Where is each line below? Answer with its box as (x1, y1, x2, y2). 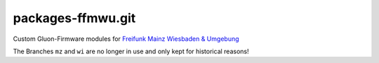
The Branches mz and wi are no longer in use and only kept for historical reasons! (13, 47, 249, 55)
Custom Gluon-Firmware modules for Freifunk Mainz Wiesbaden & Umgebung (13, 35, 239, 43)
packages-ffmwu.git (13, 10, 136, 26)
